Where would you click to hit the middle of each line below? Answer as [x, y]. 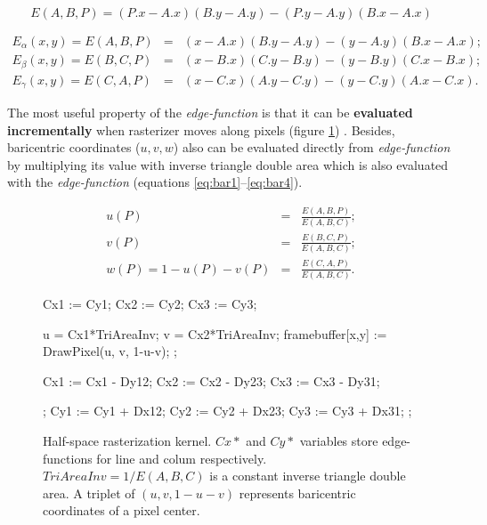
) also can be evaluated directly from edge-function [312, 147]
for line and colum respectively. [182, 458]
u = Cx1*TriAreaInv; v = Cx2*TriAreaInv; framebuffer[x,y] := [215, 333]
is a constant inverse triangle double [308, 476]
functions [68, 458]
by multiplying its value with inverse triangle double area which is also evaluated [228, 164]
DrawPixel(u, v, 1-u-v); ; [110, 351]
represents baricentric [297, 493]
